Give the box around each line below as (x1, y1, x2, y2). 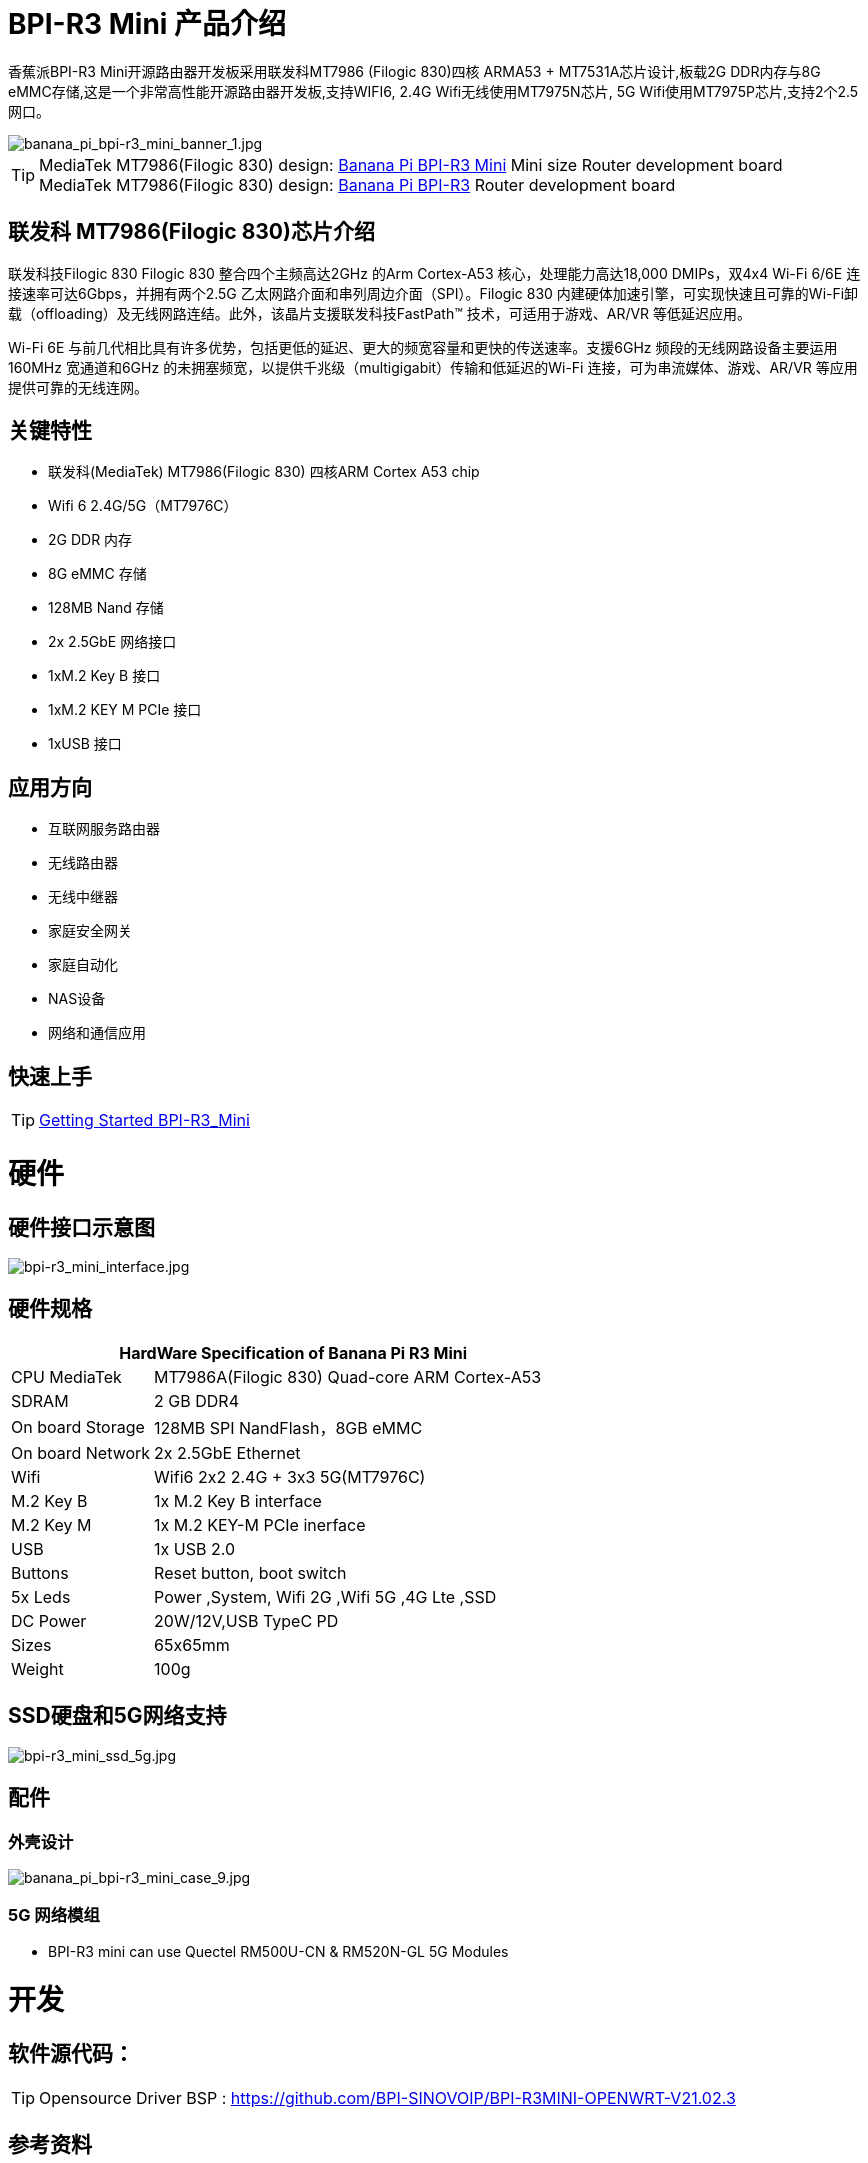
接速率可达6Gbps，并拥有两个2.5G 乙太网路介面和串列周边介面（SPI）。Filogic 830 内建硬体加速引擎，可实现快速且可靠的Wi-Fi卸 (8, 284, 859, 302)
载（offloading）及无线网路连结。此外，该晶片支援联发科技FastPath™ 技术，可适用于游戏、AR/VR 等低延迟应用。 (8, 304, 752, 322)
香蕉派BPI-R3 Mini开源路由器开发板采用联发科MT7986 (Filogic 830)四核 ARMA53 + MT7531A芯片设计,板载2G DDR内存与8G (8, 62, 821, 80)
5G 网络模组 (8, 1905, 100, 1926)
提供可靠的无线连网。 (8, 378, 148, 396)
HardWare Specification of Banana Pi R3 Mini (119, 1342, 468, 1363)
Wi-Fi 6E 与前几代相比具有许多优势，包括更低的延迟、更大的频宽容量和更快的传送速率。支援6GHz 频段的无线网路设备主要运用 (8, 338, 838, 356)
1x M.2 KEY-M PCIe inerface (154, 1514, 366, 1535)
